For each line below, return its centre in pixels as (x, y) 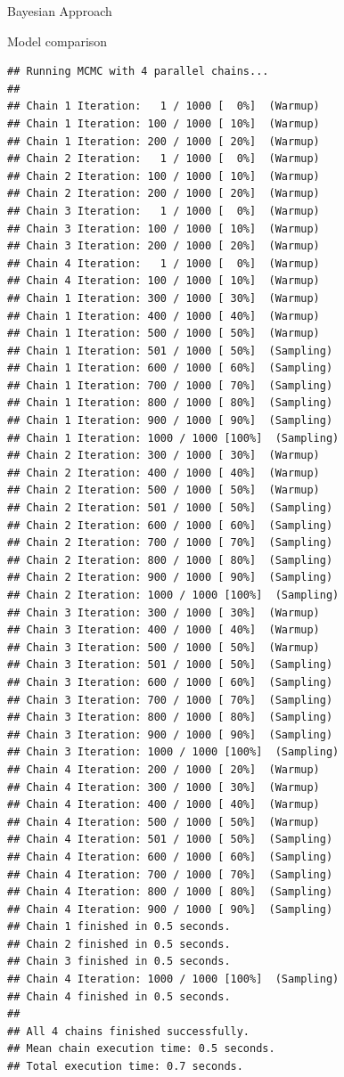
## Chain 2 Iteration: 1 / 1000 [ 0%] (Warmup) (164, 159)
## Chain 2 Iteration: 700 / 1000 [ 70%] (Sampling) (170, 543)
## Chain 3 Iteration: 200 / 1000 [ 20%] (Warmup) (164, 246)
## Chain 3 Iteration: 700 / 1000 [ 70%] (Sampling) (170, 700)
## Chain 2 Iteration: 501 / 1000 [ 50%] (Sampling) (170, 508)
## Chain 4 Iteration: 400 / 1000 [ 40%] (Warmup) (164, 805)
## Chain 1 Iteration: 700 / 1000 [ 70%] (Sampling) (170, 385)
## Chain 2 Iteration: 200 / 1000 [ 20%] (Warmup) (164, 194)
